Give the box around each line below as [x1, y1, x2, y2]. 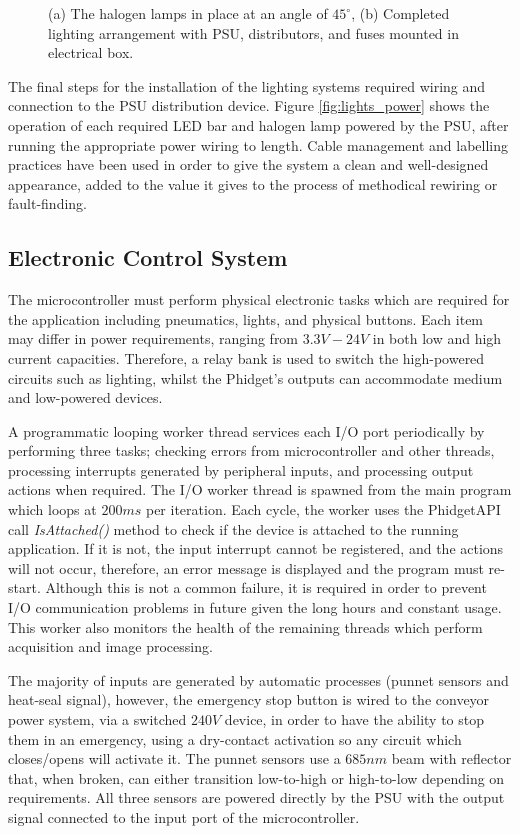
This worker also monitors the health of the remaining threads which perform [8, 616, 483, 637]
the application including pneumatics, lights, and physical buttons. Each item [8, 308, 484, 329]
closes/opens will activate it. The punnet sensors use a [8, 748, 341, 769]
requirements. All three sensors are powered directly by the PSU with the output [8, 787, 505, 808]
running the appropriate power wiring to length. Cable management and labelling [8, 134, 508, 155]
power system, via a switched [8, 709, 187, 730]
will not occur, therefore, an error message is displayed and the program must [8, 557, 484, 578]
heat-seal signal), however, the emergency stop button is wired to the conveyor [8, 689, 490, 710]
